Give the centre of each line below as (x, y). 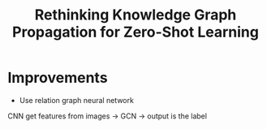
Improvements (58, 78)
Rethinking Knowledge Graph (136, 15)
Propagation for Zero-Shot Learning (136, 32)
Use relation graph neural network (77, 100)
